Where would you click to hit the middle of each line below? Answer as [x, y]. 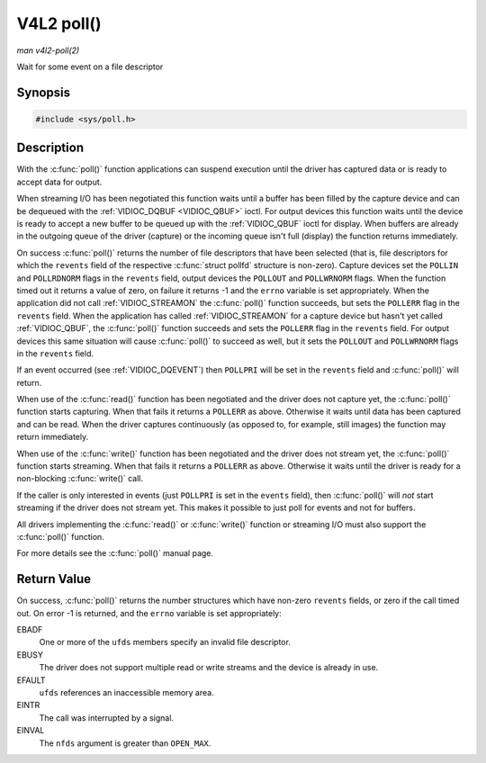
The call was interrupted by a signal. [107, 718]
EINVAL [31, 731]
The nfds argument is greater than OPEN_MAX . [125, 743]
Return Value [54, 579]
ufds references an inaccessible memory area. [127, 693]
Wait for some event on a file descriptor [90, 67]
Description [50, 148]
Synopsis [44, 92]
